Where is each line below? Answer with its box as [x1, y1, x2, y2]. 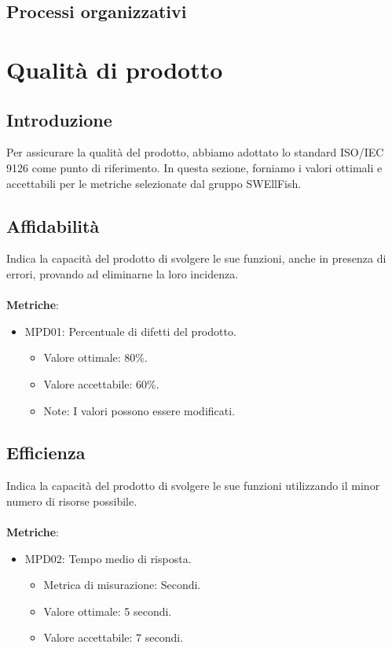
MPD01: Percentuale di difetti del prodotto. [24, 322, 236, 339]
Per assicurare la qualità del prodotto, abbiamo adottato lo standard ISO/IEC [6, 144, 384, 160]
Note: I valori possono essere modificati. [43, 402, 236, 418]
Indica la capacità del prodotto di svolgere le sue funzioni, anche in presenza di [6, 250, 387, 267]
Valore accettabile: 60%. [43, 375, 159, 392]
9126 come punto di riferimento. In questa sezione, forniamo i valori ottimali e [6, 159, 383, 175]
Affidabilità [6, 213, 100, 237]
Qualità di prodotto [6, 53, 223, 85]
